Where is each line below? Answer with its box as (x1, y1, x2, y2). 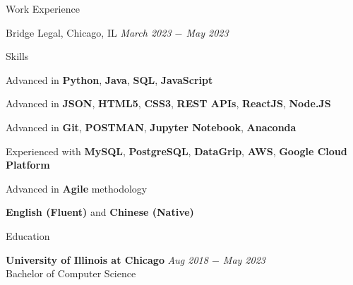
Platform (6, 157, 50, 172)
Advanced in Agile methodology (6, 181, 148, 195)
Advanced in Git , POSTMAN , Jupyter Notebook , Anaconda (6, 119, 297, 134)
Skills (6, 49, 29, 63)
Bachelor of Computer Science (6, 266, 136, 281)
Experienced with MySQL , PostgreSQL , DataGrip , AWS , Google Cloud (6, 143, 347, 158)
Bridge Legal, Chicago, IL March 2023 (6, 25, 172, 40)
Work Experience (6, 1, 80, 16)
